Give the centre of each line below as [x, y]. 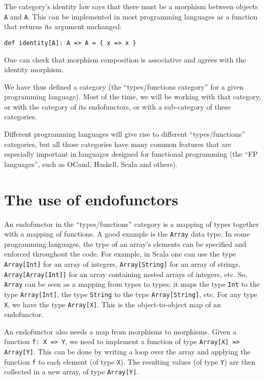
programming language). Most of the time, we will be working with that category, [133, 97]
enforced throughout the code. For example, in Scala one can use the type [120, 254]
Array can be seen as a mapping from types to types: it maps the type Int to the [132, 284]
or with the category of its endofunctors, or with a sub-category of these [117, 106]
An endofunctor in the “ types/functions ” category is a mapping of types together [132, 224]
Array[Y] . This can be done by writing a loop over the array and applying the [127, 352]
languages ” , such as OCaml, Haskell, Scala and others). [91, 164]
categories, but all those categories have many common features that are [118, 144]
